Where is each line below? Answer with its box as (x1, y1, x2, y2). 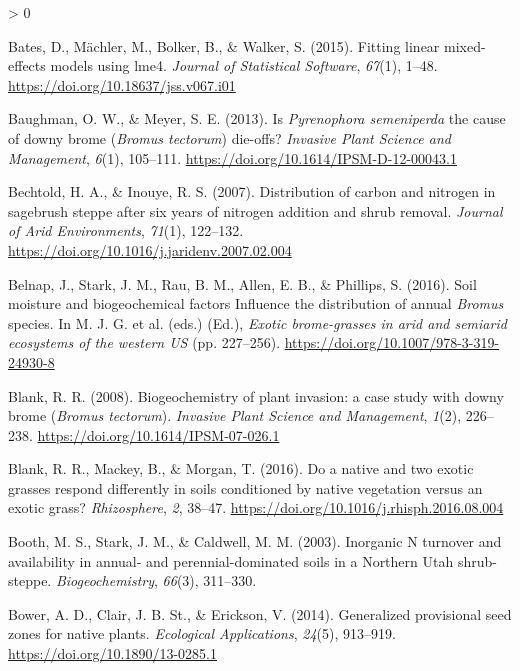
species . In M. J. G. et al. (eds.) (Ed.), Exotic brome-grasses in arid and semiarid (8, 312, 507, 333)
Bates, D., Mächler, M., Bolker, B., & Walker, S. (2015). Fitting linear (8, 35, 440, 56)
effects (8, 55, 46, 76)
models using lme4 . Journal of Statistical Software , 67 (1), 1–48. (50, 55, 438, 76)
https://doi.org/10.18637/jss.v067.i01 (8, 74, 236, 95)
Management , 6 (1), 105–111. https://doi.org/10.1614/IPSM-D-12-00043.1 (8, 147, 457, 168)
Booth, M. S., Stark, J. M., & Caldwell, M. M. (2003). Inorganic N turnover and (8, 531, 502, 552)
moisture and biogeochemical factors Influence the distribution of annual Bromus (8, 293, 504, 314)
